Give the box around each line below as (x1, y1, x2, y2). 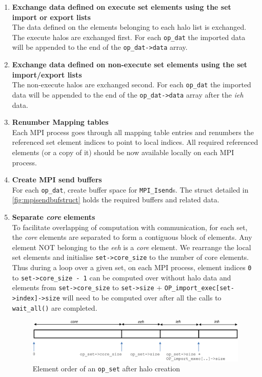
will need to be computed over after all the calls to (62, 292, 221, 303)
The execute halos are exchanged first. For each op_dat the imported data (12, 31, 246, 42)
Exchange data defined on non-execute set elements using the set (12, 59, 248, 70)
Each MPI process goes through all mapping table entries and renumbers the (12, 126, 254, 137)
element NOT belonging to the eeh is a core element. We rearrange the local (12, 241, 251, 252)
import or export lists (12, 11, 91, 22)
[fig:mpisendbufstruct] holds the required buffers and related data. (12, 194, 219, 205)
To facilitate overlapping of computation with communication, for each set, (12, 221, 248, 232)
